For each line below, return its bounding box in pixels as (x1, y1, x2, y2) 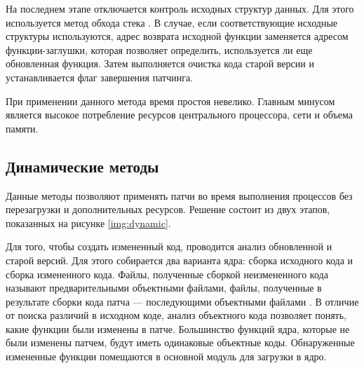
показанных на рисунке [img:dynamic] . (6, 215, 171, 230)
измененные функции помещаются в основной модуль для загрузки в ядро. (6, 349, 327, 364)
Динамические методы (6, 155, 159, 177)
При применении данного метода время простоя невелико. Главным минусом (6, 93, 335, 108)
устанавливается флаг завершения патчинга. (6, 69, 194, 84)
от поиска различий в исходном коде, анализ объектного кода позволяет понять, (6, 308, 346, 322)
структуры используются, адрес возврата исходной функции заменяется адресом (6, 29, 349, 43)
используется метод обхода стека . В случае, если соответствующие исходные (6, 15, 338, 29)
